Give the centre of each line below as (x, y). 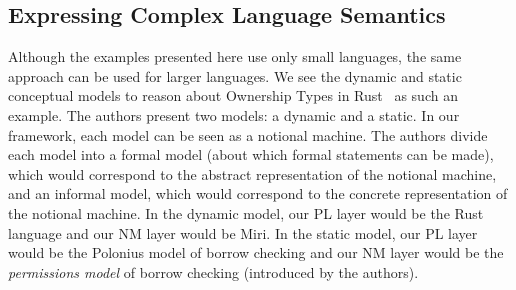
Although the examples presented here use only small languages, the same (235, 56)
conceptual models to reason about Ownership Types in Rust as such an (233, 95)
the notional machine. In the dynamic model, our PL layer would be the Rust (246, 212)
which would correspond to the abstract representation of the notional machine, (252, 173)
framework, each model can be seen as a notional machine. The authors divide (248, 134)
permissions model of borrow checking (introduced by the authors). (213, 271)
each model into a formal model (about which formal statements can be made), (251, 154)
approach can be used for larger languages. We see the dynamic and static (235, 75)
